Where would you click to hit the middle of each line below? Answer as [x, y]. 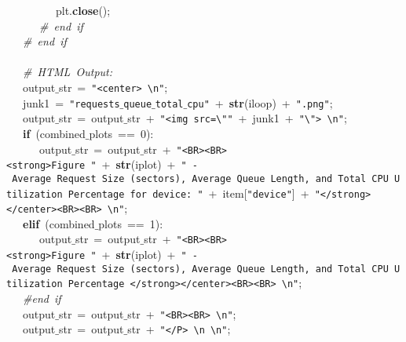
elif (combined [59, 223]
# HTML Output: [68, 72]
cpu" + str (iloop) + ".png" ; [260, 102]
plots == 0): [121, 133]
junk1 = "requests [71, 102]
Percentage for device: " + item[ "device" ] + [188, 193]
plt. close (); [83, 10]
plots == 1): [131, 223]
